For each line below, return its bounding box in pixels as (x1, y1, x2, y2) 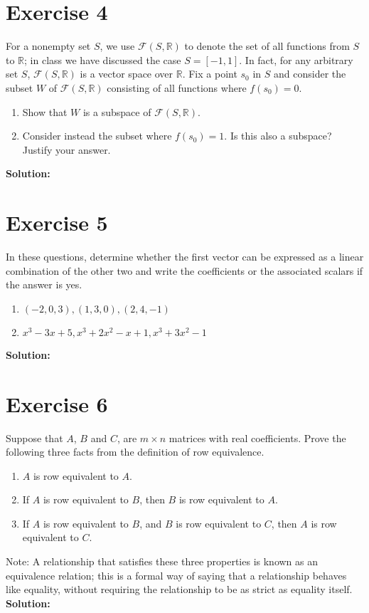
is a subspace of (82, 104, 151, 119)
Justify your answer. (22, 142, 111, 157)
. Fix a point (182, 66, 237, 81)
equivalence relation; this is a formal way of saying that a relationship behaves (6, 567, 347, 582)
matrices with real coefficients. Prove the (169, 430, 346, 445)
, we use (100, 38, 135, 53)
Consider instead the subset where (22, 128, 172, 143)
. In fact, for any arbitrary (239, 52, 353, 67)
